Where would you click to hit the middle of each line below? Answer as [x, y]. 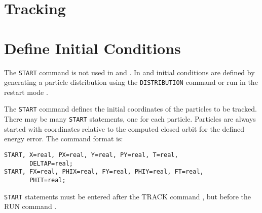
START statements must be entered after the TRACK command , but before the [128, 196]
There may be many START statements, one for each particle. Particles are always [130, 119]
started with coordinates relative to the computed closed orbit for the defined [124, 128]
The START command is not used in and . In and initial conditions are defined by [129, 72]
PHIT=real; [48, 180]
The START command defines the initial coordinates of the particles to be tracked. [130, 109]
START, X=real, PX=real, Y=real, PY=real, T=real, [91, 155]
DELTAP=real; [51, 163]
